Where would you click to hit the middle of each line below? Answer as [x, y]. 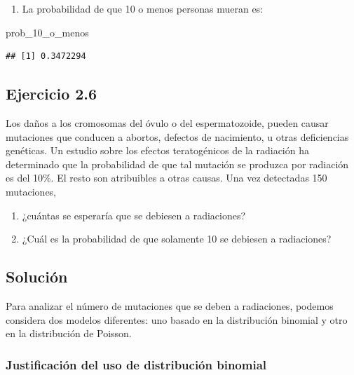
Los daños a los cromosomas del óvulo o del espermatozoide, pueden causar [167, 122]
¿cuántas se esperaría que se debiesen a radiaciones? [134, 215]
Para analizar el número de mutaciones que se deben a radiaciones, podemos [170, 305]
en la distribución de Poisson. [69, 333]
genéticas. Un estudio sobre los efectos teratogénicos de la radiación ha [157, 150]
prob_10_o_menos [47, 32]
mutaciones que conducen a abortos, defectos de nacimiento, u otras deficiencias [177, 136]
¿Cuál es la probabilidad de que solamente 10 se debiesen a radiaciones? [177, 239]
